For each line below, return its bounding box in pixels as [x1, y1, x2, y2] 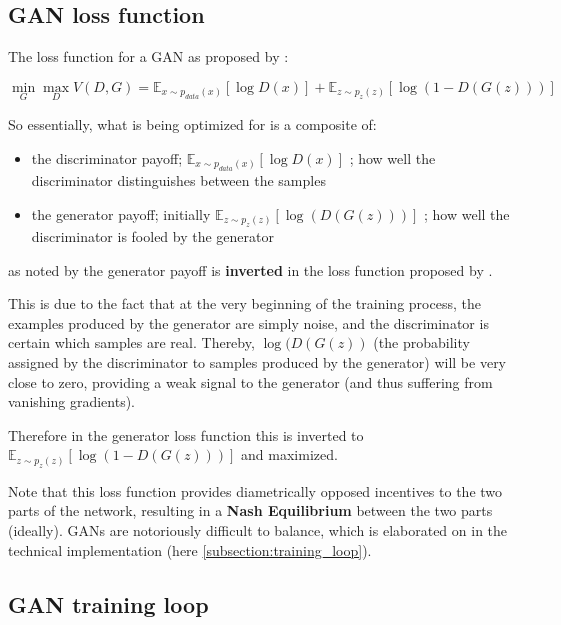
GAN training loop [8, 588, 209, 619]
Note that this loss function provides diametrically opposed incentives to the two [8, 480, 503, 501]
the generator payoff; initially [31, 203, 211, 224]
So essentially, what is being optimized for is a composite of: [8, 114, 377, 135]
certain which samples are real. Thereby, [8, 332, 255, 353]
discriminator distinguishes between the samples [31, 170, 326, 191]
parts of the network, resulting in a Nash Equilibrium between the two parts [8, 500, 493, 521]
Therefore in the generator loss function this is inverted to [8, 424, 364, 445]
